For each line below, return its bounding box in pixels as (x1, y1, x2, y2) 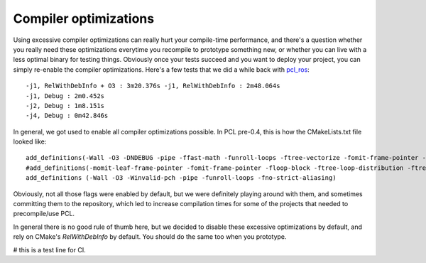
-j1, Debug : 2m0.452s (26, 92, 105, 100)
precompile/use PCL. (13, 210, 75, 218)
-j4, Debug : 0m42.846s (26, 112, 109, 120)
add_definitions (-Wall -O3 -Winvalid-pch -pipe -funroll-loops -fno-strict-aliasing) (26, 174, 337, 182)
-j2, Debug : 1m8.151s (26, 102, 105, 109)
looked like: (13, 137, 47, 146)
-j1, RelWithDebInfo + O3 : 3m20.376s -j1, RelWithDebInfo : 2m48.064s (26, 82, 280, 90)
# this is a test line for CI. (13, 245, 86, 254)
